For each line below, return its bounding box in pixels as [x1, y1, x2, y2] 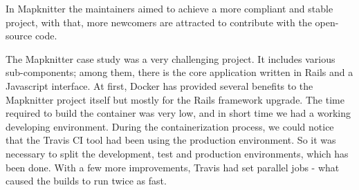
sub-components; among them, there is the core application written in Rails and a [6, 65, 353, 79]
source [6, 28, 33, 43]
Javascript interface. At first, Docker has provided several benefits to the [6, 78, 313, 93]
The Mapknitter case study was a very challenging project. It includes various [6, 51, 335, 66]
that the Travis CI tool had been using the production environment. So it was [6, 133, 336, 147]
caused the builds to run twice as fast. [6, 173, 167, 188]
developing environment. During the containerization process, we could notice [6, 119, 334, 133]
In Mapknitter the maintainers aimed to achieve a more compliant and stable [6, 1, 333, 15]
